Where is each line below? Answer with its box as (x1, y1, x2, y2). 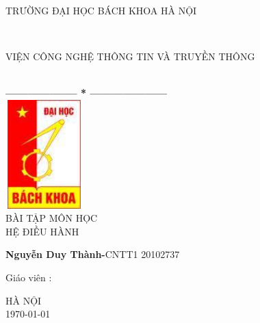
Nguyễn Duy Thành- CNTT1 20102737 (5, 247, 180, 261)
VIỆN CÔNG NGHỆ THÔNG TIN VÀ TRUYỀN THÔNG (5, 49, 255, 64)
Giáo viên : (5, 270, 52, 285)
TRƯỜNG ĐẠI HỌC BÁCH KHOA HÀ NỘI (5, 3, 197, 17)
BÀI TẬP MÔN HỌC (5, 211, 98, 225)
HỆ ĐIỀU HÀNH (5, 224, 79, 238)
